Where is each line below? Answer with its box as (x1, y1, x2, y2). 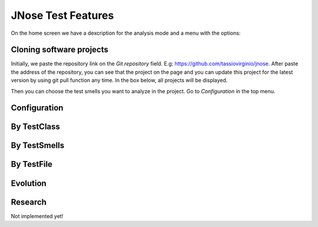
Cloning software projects (11, 45, 108, 55)
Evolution (11, 178, 47, 188)
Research (11, 197, 47, 207)
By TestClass (11, 121, 60, 132)
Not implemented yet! (11, 212, 64, 219)
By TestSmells (11, 140, 65, 150)
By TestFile (11, 159, 53, 169)
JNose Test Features (11, 9, 114, 22)
